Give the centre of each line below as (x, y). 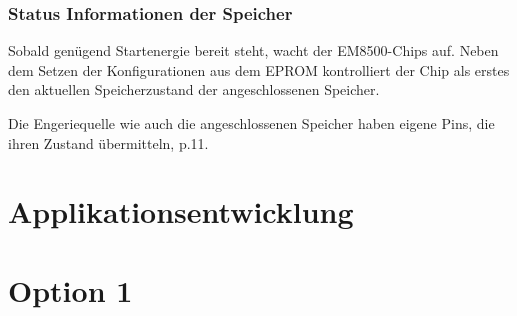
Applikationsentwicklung (181, 211)
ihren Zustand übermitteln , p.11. (108, 142)
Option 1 (70, 289)
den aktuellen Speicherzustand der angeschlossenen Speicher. (194, 89)
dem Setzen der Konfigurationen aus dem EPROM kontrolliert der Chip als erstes (259, 69)
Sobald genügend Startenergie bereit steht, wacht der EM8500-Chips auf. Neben (253, 50)
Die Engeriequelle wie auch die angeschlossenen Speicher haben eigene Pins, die (251, 123)
